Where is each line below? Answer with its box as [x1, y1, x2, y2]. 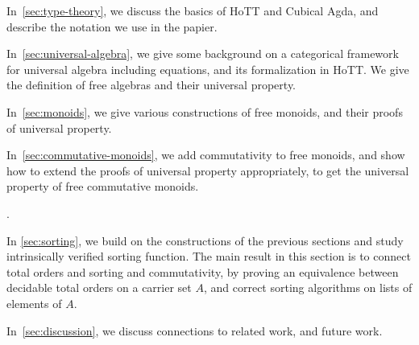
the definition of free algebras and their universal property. [6, 76, 297, 93]
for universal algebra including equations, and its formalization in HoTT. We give [6, 60, 409, 77]
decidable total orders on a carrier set [6, 279, 192, 296]
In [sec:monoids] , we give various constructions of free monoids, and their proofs [6, 103, 403, 120]
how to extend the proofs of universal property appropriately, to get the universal [6, 162, 409, 179]
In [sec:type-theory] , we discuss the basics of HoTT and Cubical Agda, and [6, 2, 379, 18]
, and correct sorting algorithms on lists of [203, 279, 413, 296]
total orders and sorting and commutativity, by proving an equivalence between [6, 263, 399, 280]
